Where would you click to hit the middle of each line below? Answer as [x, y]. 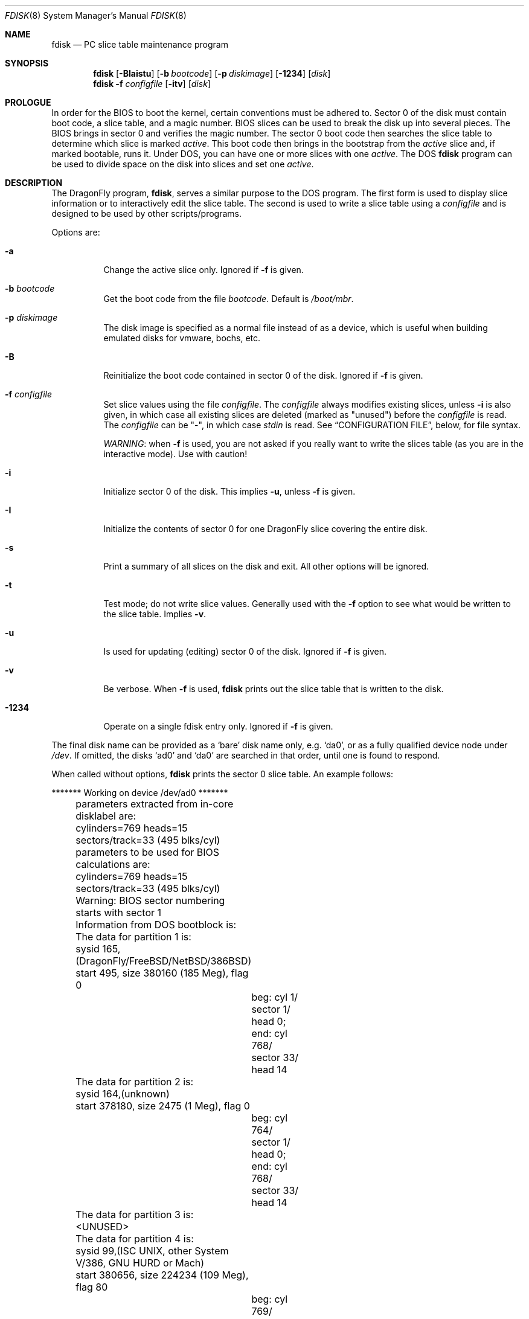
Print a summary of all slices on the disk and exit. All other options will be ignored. [266, 566]
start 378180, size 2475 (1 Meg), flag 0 [163, 1106]
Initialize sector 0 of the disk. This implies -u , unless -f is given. [229, 491]
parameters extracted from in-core [155, 804]
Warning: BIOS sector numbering [150, 900]
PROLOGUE [28, 102]
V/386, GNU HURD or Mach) [140, 1263]
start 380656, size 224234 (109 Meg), [162, 1275]
